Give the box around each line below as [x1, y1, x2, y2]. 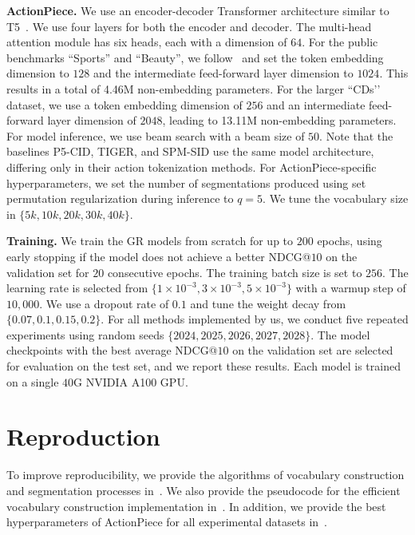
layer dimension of [47, 112, 136, 129]
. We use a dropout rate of [39, 295, 169, 311]
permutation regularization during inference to [6, 190, 234, 207]
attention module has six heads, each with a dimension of [6, 34, 287, 50]
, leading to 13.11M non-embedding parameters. [162, 112, 397, 129]
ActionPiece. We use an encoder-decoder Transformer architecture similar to [6, 2, 389, 18]
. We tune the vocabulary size [263, 190, 409, 207]
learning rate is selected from [6, 279, 148, 296]
